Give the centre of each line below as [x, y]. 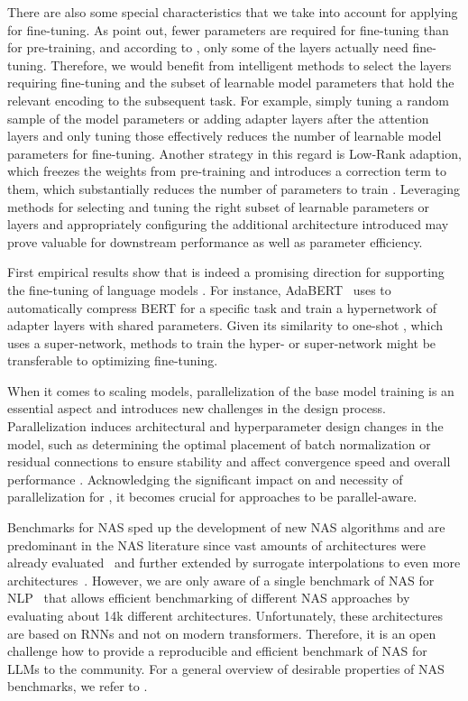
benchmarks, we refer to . [78, 686]
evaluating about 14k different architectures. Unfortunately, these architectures [225, 615]
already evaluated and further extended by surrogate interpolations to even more [234, 563]
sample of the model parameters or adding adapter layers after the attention [218, 118]
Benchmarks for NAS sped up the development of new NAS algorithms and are [226, 527]
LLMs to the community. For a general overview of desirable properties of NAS [226, 668]
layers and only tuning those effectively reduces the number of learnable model [225, 136]
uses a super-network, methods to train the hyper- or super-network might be [222, 342]
